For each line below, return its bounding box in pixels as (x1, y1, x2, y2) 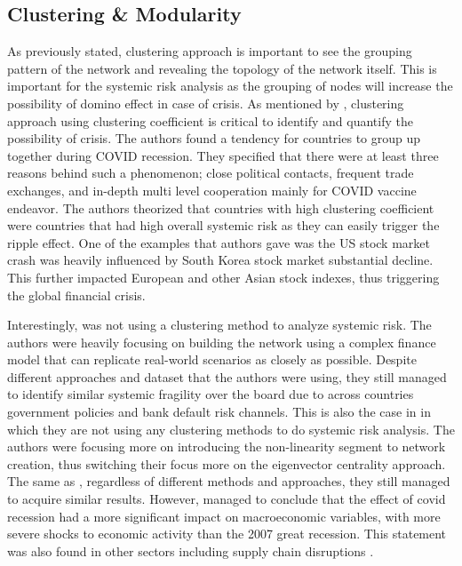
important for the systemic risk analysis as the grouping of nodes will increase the (7, 76, 453, 95)
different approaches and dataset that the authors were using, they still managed (7, 367, 447, 386)
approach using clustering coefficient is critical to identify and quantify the (7, 111, 413, 130)
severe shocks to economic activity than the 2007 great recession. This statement (7, 524, 447, 543)
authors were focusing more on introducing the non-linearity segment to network (7, 437, 446, 456)
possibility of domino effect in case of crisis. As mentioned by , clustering (7, 93, 404, 112)
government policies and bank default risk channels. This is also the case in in (7, 403, 432, 421)
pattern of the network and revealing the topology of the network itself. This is (7, 59, 437, 77)
